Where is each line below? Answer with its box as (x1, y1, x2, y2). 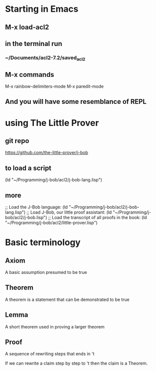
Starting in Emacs (5, 3, 79, 15)
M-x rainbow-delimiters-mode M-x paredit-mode (5, 83, 104, 89)
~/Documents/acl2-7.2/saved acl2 (5, 54, 86, 62)
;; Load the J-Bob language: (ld (5, 204, 68, 210)
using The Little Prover (5, 117, 99, 128)
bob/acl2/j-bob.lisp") (5, 214, 47, 220)
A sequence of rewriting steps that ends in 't (5, 351, 94, 357)
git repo (5, 136, 29, 145)
